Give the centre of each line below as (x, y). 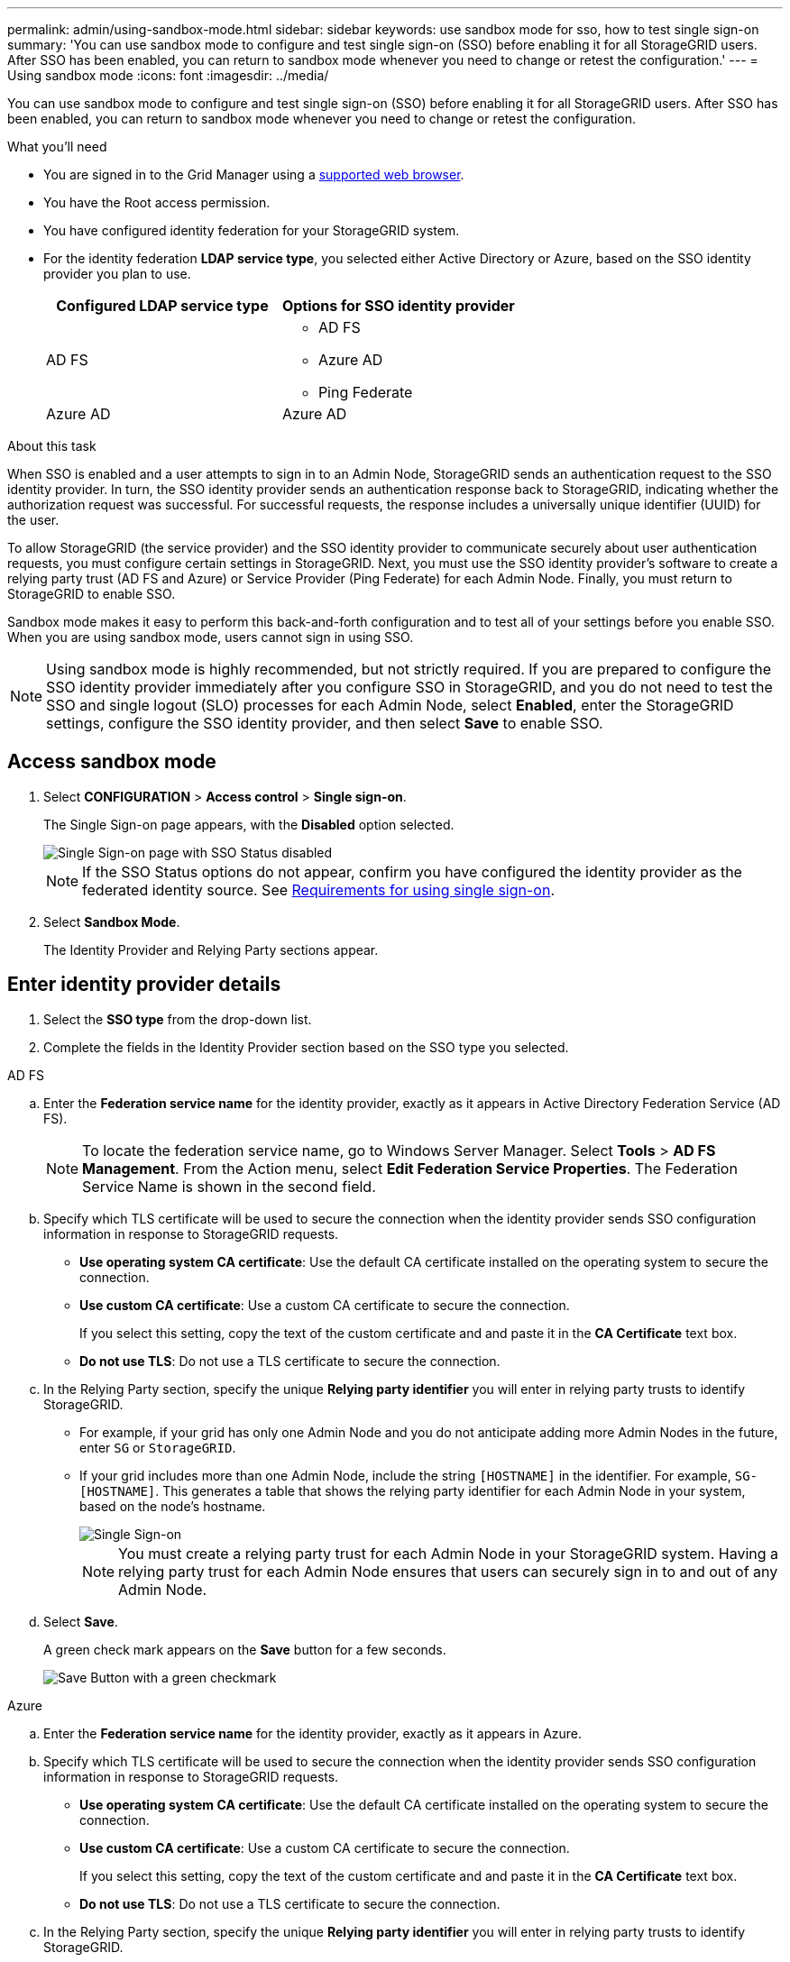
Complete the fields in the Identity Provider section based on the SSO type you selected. (306, 1047)
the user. (33, 520)
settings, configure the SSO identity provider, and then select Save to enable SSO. (325, 723)
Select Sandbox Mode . (112, 921)
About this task (52, 446)
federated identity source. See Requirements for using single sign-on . (318, 889)
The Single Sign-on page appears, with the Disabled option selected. (249, 824)
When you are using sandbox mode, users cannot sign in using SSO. (211, 637)
